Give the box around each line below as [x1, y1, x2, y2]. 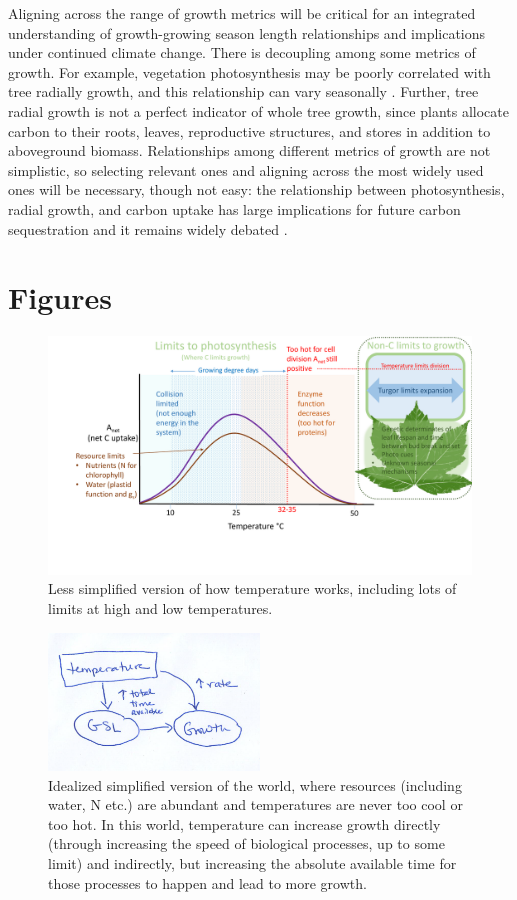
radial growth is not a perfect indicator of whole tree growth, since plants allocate [8, 100, 509, 121]
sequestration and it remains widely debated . [8, 218, 288, 239]
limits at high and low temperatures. [48, 597, 273, 618]
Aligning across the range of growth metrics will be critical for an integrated [8, 3, 476, 23]
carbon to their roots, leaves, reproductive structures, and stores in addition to [8, 120, 491, 141]
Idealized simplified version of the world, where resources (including [48, 774, 462, 795]
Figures [8, 277, 112, 318]
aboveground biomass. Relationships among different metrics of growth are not [8, 140, 491, 161]
